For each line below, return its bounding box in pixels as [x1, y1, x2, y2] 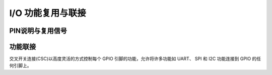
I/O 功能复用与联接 [9, 7, 86, 18]
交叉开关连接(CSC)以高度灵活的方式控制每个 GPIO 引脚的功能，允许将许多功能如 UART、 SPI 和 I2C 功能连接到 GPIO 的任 [9, 55, 261, 62]
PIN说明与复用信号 [9, 26, 67, 35]
